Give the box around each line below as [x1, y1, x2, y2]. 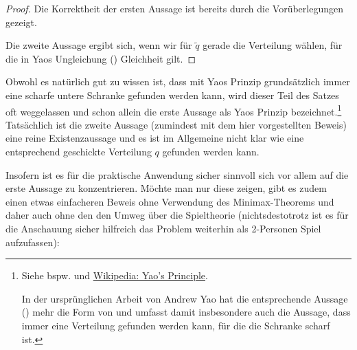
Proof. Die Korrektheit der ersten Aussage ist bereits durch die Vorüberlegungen [5, 1, 344, 15]
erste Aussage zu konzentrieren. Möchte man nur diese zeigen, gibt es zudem [5, 181, 327, 195]
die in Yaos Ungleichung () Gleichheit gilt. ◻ [5, 51, 196, 65]
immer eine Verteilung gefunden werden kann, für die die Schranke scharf [21, 318, 330, 332]
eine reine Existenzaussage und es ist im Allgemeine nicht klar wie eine [5, 131, 304, 145]
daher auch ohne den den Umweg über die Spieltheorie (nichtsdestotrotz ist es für [5, 208, 349, 222]
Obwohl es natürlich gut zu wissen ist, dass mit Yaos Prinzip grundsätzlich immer [5, 74, 350, 89]
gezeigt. [5, 14, 37, 29]
